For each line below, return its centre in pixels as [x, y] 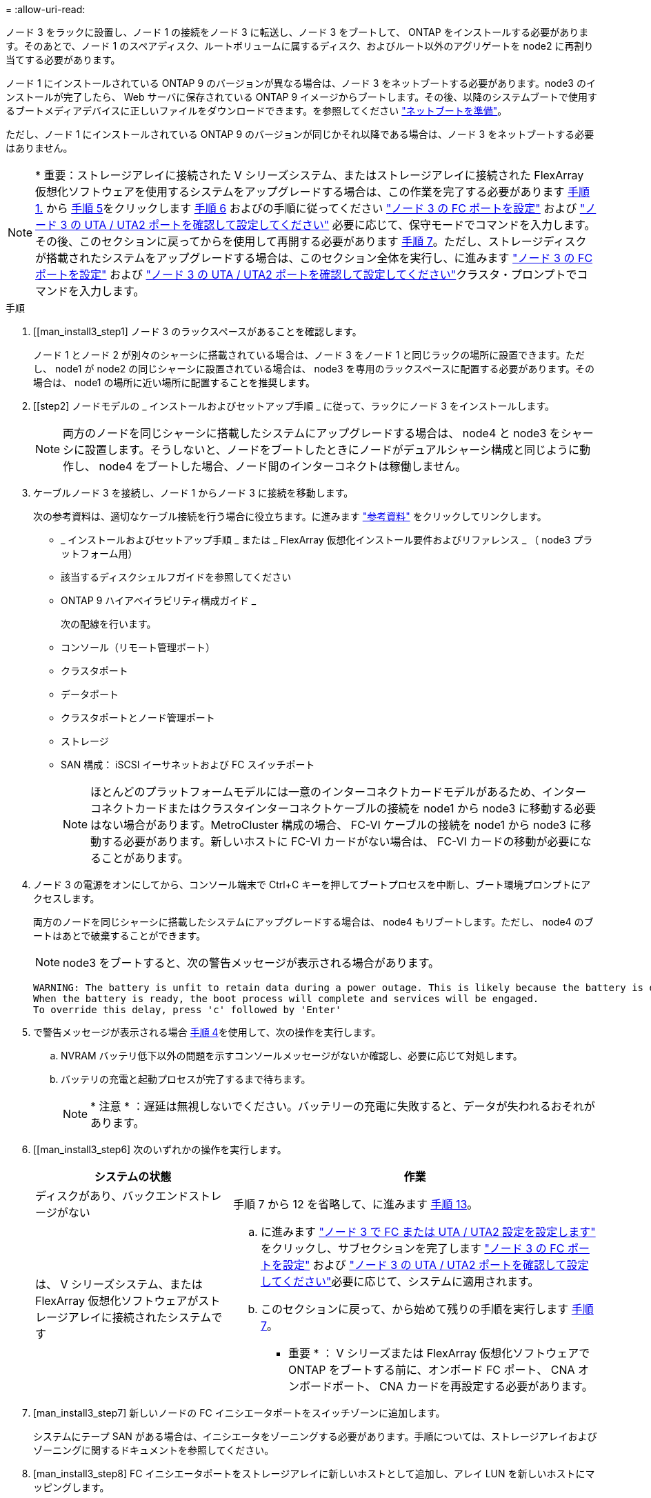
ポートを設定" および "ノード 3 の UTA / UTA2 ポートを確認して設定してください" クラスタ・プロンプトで [306, 274]
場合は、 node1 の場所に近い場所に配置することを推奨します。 [174, 382]
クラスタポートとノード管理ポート [138, 718]
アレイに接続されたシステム [140, 1317]
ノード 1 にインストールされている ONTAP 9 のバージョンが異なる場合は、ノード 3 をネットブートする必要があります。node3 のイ [301, 83]
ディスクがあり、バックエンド [112, 1196]
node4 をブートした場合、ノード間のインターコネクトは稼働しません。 [283, 466]
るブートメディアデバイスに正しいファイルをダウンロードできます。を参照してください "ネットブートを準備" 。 [257, 111]
